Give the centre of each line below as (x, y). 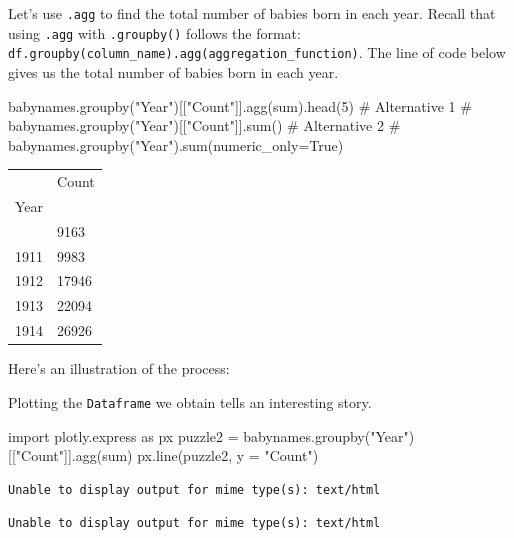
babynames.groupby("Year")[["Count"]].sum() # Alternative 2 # (204, 125)
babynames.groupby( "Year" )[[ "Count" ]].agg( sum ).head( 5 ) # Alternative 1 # (240, 105)
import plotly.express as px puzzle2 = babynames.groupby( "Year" (208, 435)
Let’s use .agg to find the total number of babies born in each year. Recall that (252, 13)
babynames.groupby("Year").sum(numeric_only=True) (176, 144)
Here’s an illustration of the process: (119, 368)
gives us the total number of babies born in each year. (173, 71)
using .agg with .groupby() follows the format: (154, 32)
